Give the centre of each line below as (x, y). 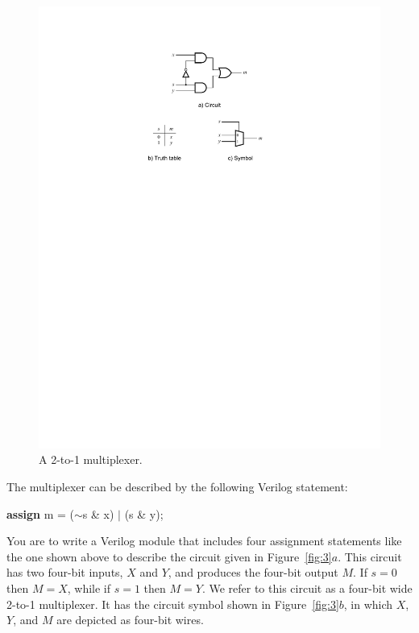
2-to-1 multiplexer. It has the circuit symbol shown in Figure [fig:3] (173, 604)
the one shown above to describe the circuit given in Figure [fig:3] (169, 556)
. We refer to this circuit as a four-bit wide (307, 588)
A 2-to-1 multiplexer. (91, 459)
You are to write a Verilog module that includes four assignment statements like (204, 541)
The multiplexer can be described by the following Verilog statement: (177, 487)
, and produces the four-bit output (253, 572)
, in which (368, 604)
